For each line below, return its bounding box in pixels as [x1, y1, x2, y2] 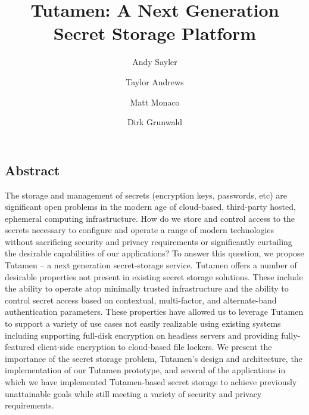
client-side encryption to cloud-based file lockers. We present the [37, 340, 272, 353]
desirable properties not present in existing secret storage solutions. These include [5, 270, 303, 283]
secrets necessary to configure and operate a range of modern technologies [5, 224, 274, 236]
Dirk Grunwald [127, 116, 183, 128]
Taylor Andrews [126, 75, 184, 88]
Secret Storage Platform [53, 21, 257, 45]
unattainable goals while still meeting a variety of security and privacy [5, 387, 262, 399]
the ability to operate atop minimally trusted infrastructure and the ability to [5, 282, 289, 295]
